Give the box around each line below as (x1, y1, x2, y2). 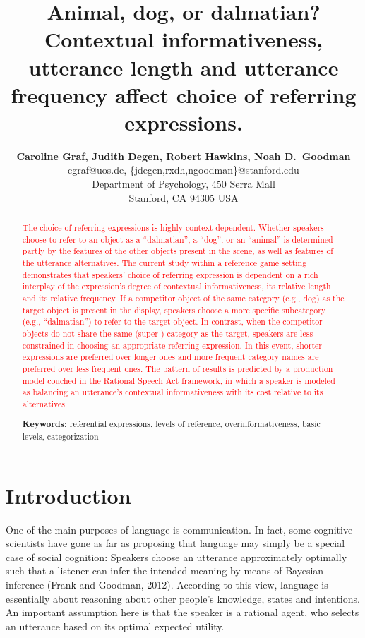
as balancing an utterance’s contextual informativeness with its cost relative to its (22, 386, 323, 398)
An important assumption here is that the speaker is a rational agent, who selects (6, 605, 359, 620)
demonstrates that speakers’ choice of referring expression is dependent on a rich (22, 268, 318, 280)
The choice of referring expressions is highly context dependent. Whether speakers (22, 222, 324, 234)
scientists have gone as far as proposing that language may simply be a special (6, 536, 345, 550)
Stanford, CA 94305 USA (128, 190, 239, 205)
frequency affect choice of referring (11, 80, 357, 109)
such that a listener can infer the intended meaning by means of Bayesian (6, 563, 324, 578)
